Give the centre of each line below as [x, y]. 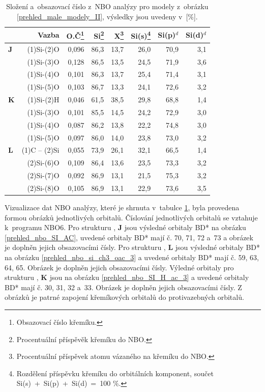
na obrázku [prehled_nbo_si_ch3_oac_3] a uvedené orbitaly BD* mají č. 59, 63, [132, 257]
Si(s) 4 [141, 35]
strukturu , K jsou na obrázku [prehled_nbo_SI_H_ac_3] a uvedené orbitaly [127, 277]
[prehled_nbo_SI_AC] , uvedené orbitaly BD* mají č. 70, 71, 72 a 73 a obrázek [129, 237]
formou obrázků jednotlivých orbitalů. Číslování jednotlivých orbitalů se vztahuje [131, 217]
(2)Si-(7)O [43, 175]
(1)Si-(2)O [43, 49]
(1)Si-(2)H [43, 100]
